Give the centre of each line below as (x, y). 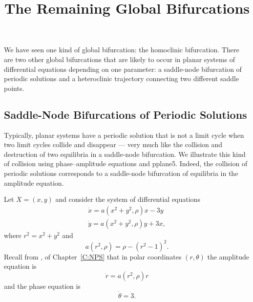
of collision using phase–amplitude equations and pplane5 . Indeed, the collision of (126, 163)
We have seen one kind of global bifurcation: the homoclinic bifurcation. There (122, 50)
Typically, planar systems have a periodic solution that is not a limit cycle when (124, 135)
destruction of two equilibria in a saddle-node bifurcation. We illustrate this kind (125, 154)
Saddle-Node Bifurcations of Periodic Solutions (126, 114)
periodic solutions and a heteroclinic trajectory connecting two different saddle (122, 78)
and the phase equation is (42, 286)
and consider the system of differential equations (128, 199)
